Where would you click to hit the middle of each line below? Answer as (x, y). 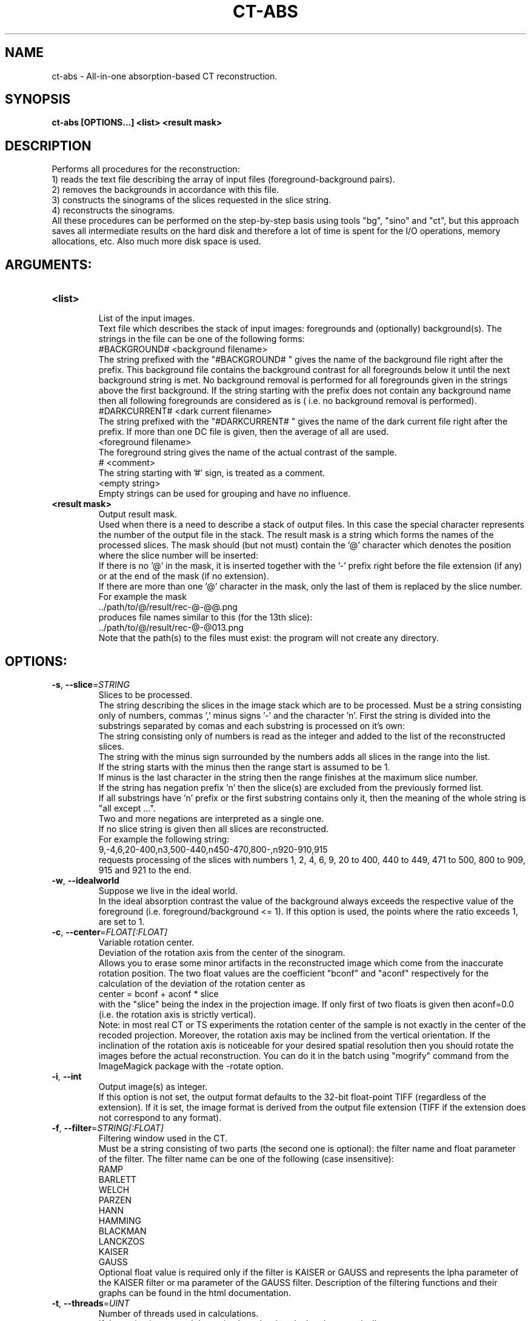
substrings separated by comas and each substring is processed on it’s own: (252, 725)
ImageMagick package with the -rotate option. (191, 1066)
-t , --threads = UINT (91, 1303)
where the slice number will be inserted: (178, 556)
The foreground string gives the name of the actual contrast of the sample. (248, 452)
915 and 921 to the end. (145, 870)
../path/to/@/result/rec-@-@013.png (171, 628)
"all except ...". (127, 808)
